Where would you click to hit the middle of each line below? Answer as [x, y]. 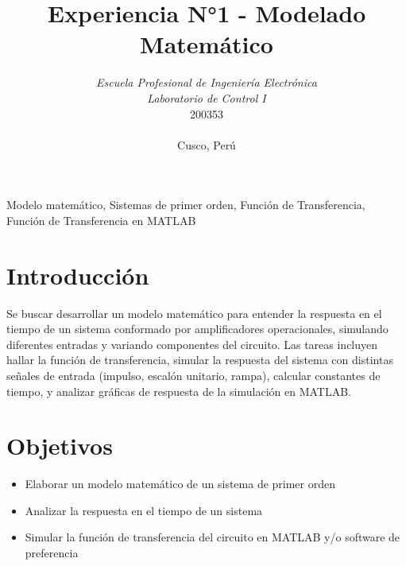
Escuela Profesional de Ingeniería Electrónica [207, 82]
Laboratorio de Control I [207, 97]
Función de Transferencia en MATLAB [101, 220]
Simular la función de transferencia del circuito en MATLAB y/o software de [213, 537]
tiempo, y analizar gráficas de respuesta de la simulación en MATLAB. [179, 391]
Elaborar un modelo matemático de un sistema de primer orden [180, 484]
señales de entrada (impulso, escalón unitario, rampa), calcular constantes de [193, 375]
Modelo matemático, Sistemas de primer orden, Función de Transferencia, [186, 205]
